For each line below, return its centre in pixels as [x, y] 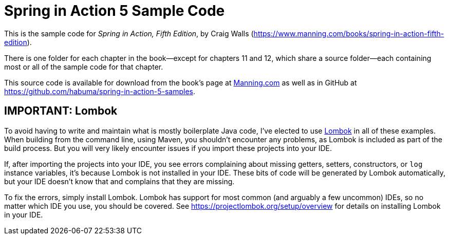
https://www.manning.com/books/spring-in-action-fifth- [349, 33]
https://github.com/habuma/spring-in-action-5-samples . [100, 91]
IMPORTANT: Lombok [61, 111]
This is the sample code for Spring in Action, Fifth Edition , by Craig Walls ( [129, 33]
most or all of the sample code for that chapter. [84, 67]
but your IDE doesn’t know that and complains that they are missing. [119, 181]
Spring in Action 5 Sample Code [115, 11]
